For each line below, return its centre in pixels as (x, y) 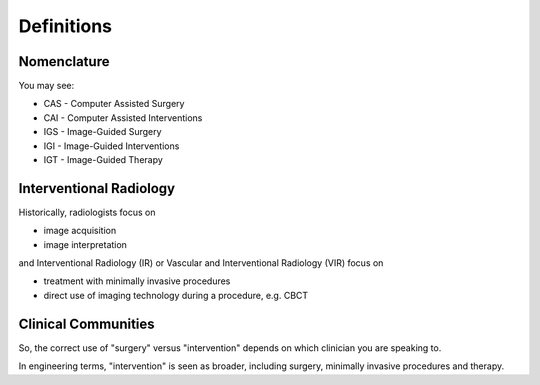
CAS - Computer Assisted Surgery (114, 104)
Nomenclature (64, 61)
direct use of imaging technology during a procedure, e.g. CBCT (176, 295)
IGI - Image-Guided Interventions (111, 146)
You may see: (46, 86)
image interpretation (85, 244)
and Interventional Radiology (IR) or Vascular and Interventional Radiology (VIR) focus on (201, 263)
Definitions (65, 26)
